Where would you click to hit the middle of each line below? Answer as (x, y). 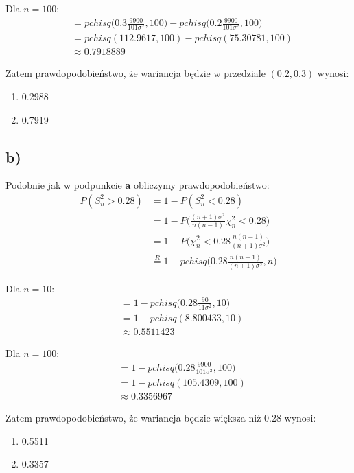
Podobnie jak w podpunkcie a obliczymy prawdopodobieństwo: (138, 185)
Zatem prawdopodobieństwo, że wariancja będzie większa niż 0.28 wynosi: (161, 418)
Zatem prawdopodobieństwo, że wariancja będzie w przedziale (135, 73)
